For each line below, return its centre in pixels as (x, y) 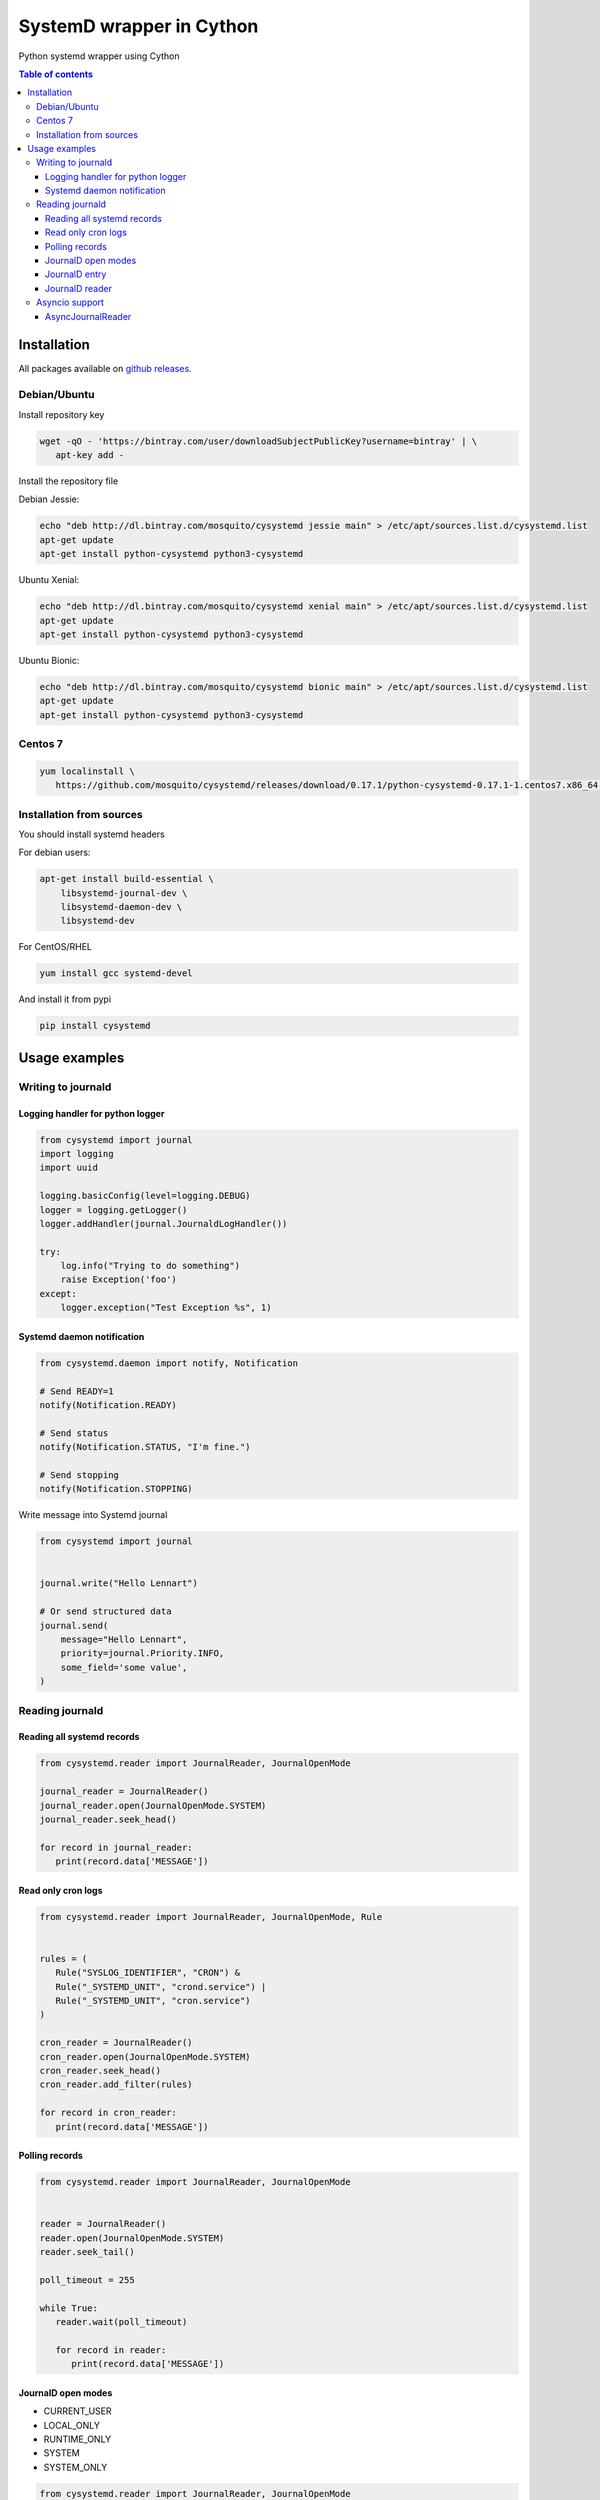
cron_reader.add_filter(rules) (116, 2084)
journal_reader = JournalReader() (124, 1791)
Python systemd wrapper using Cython (99, 56)
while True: (69, 2308)
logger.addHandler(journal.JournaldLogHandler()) (163, 1223)
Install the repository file (68, 481)
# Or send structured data (105, 1611)
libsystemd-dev (97, 921)
